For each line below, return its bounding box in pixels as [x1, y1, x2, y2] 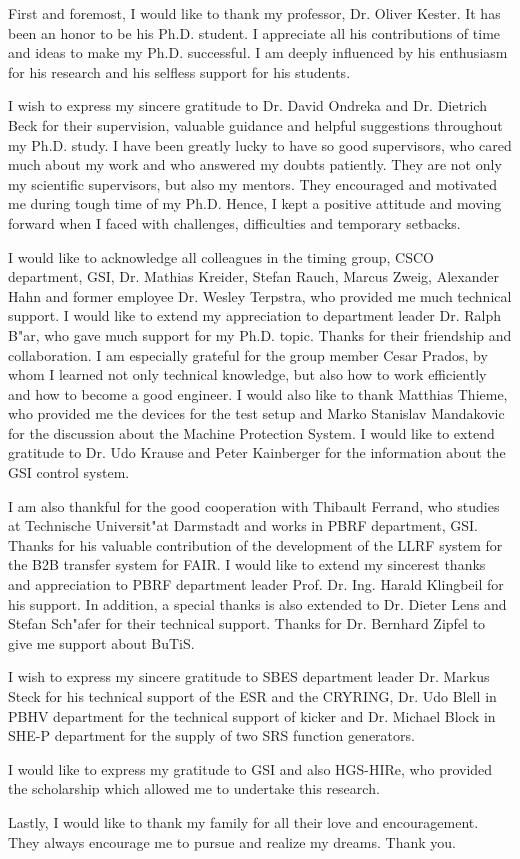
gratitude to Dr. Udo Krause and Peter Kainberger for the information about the [8, 442, 506, 463]
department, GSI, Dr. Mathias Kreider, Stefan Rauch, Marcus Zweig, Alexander [8, 266, 499, 287]
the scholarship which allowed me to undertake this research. [8, 778, 380, 799]
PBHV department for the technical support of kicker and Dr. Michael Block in [8, 705, 496, 726]
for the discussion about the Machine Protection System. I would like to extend [8, 422, 495, 443]
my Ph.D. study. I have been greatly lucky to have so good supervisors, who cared [8, 134, 512, 155]
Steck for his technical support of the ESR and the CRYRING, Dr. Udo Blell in [8, 686, 497, 706]
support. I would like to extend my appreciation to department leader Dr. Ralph [8, 305, 502, 326]
